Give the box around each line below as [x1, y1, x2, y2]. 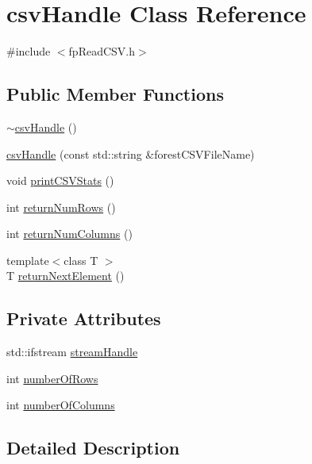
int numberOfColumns [6, 397, 115, 413]
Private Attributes [6, 306, 161, 331]
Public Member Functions [6, 82, 224, 106]
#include [6, 43, 51, 59]
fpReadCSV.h [68, 43, 136, 59]
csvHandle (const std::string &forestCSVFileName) [6, 145, 255, 162]
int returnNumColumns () [6, 225, 133, 242]
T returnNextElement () [6, 267, 125, 284]
